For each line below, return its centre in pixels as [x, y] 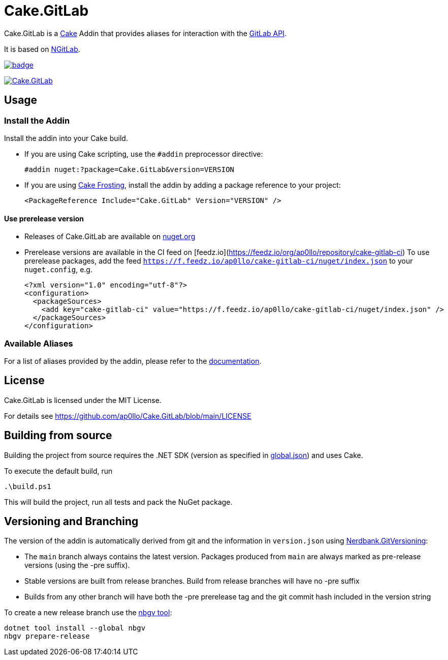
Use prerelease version [44, 218]
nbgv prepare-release [47, 636]
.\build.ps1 [28, 486]
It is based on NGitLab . [42, 49]
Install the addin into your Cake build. [66, 138]
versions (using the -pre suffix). [77, 565]
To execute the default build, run [58, 471]
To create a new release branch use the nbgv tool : [88, 613]
